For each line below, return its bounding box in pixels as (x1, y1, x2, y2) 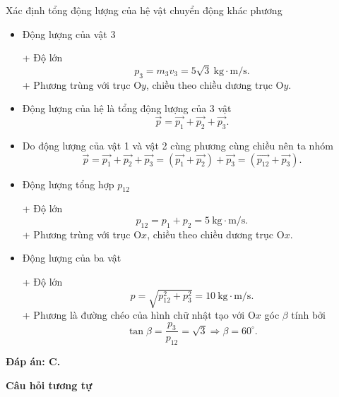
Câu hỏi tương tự (6, 377, 93, 392)
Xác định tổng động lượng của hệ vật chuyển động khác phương (6, 3, 282, 17)
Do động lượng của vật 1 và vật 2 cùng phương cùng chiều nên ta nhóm (22, 138, 333, 152)
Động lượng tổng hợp (22, 176, 114, 191)
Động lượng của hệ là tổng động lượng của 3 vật (22, 101, 232, 116)
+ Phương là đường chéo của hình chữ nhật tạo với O (22, 307, 256, 322)
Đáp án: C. (6, 354, 61, 369)
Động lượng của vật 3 (22, 26, 116, 41)
